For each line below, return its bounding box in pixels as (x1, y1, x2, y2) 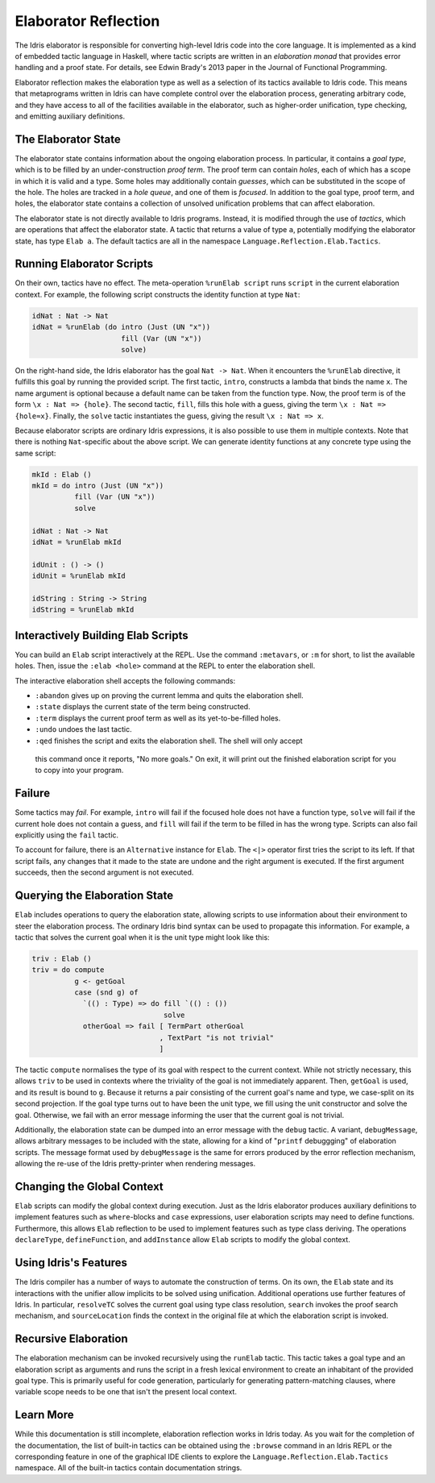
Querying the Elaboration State (14, 889, 173, 903)
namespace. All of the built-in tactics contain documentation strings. (14, 1463, 242, 1473)
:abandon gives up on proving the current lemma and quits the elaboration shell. (35, 691, 304, 700)
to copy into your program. (35, 766, 124, 775)
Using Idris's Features (14, 1256, 128, 1269)
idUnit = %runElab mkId (31, 571, 126, 580)
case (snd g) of (73, 988, 139, 997)
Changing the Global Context (14, 1179, 164, 1193)
